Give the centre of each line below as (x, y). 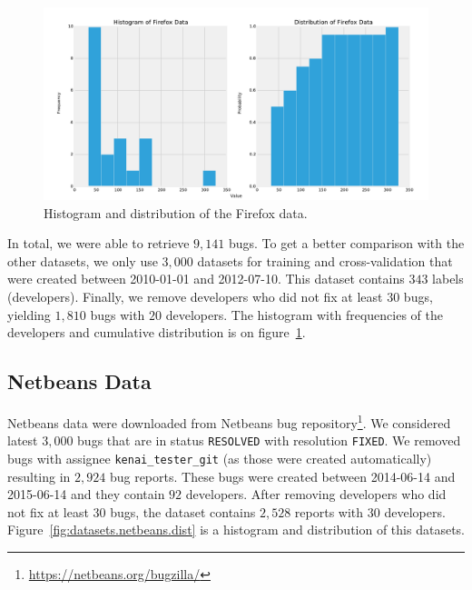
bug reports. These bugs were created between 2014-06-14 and (282, 476)
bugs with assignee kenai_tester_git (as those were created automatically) (220, 458)
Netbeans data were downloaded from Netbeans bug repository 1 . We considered (229, 421)
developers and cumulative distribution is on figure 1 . (157, 332)
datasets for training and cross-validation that (325, 260)
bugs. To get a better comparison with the (346, 243)
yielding (29, 314)
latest (23, 440)
